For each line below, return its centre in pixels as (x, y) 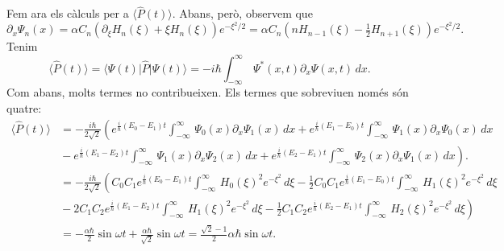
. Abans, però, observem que (242, 13)
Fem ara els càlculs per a (68, 13)
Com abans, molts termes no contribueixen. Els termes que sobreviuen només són (208, 92)
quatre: (24, 107)
